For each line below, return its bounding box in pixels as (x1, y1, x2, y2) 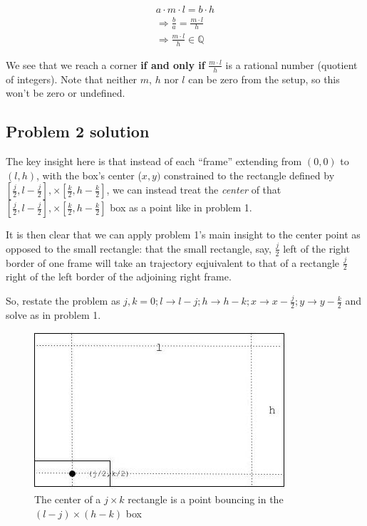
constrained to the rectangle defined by (164, 167, 335, 182)
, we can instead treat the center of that (106, 182, 281, 197)
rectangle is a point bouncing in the (128, 492, 284, 507)
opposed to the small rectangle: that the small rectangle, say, (6, 241, 272, 256)
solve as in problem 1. (6, 307, 101, 322)
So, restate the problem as (6, 293, 120, 308)
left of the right (283, 241, 350, 256)
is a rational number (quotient (225, 57, 358, 72)
